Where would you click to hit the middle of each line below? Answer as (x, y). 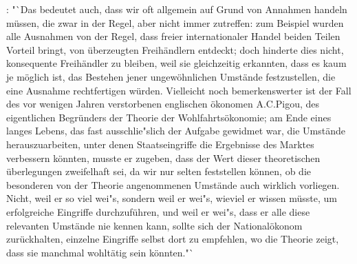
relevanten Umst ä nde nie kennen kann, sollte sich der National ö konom (154, 225)
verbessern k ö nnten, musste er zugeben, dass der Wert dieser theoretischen (163, 158)
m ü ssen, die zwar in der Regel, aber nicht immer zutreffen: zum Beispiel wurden (175, 22)
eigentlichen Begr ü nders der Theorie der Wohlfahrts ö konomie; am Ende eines (169, 117)
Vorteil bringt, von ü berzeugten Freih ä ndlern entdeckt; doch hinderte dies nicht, (175, 49)
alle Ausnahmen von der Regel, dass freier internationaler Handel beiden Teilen (173, 36)
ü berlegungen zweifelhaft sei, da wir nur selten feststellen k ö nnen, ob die (159, 171)
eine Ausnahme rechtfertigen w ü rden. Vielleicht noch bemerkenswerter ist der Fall (179, 90)
